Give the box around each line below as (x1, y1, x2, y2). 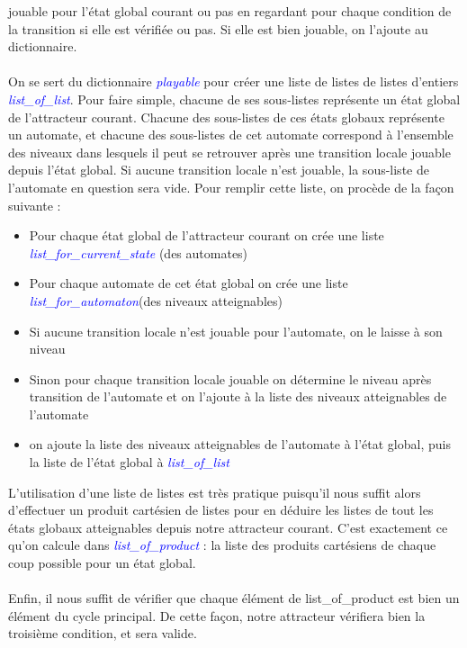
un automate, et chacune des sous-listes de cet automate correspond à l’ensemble (8, 125, 454, 144)
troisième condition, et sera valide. (8, 624, 197, 643)
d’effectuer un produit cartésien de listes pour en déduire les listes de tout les (8, 500, 434, 519)
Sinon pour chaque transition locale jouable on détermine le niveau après (29, 369, 432, 388)
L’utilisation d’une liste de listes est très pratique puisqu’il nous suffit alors (8, 482, 421, 501)
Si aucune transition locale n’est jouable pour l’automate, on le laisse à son (29, 321, 443, 340)
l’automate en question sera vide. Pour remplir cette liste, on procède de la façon (8, 177, 454, 196)
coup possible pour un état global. (8, 553, 196, 572)
